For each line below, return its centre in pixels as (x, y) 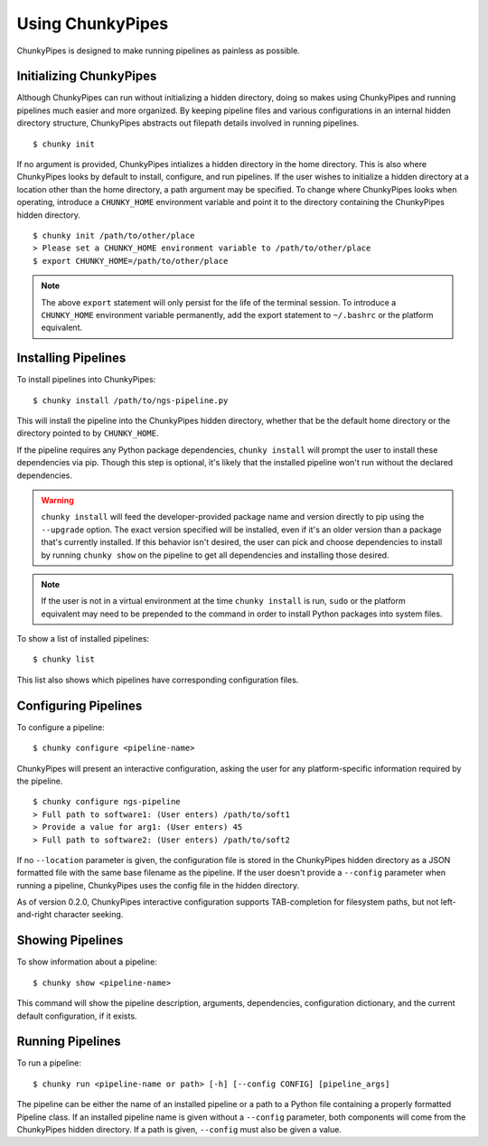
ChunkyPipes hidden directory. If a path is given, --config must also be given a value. (179, 1129)
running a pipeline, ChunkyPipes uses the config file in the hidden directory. (158, 885)
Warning (57, 500)
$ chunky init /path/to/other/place (114, 235)
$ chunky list (64, 659)
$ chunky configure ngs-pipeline (107, 802)
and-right (34, 915)
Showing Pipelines (70, 940)
